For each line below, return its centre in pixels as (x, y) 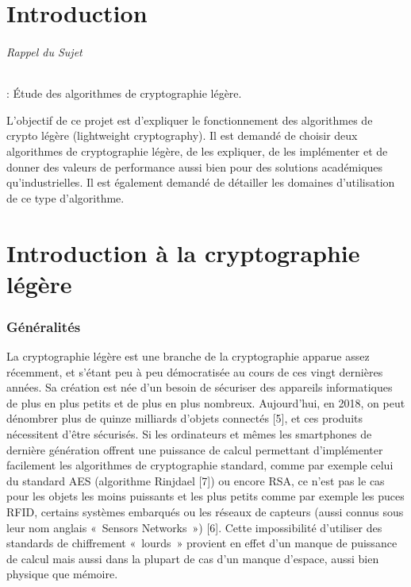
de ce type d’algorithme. (65, 197)
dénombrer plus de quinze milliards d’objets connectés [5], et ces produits (185, 418)
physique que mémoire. (62, 574)
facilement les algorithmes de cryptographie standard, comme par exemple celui (200, 465)
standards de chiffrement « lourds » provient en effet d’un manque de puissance (202, 543)
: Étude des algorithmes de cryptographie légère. (124, 93)
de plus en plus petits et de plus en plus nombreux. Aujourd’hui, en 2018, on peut (206, 402)
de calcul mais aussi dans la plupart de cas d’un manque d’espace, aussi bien (193, 558)
